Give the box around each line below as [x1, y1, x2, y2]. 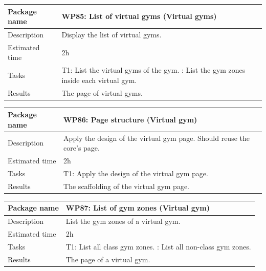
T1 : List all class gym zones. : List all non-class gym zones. [65, 241, 251, 252]
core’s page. [63, 142, 100, 153]
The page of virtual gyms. [61, 87, 143, 98]
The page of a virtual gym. [65, 254, 150, 264]
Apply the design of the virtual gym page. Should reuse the [63, 132, 250, 143]
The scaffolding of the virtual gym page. [63, 180, 189, 191]
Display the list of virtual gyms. [61, 29, 162, 39]
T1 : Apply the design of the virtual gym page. [63, 168, 208, 178]
